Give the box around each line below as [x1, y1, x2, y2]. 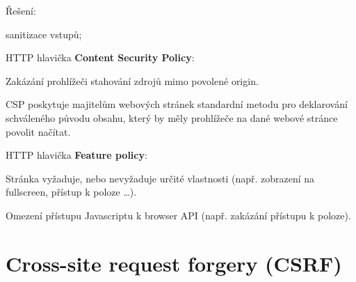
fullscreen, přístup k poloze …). [6, 185, 137, 199]
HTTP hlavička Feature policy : [6, 148, 147, 162]
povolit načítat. [6, 124, 71, 139]
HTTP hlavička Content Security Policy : [6, 50, 195, 65]
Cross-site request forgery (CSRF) [6, 249, 342, 277]
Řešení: [6, 3, 36, 17]
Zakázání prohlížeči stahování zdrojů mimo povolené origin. [6, 73, 259, 88]
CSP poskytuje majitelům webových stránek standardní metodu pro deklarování [6, 97, 348, 111]
